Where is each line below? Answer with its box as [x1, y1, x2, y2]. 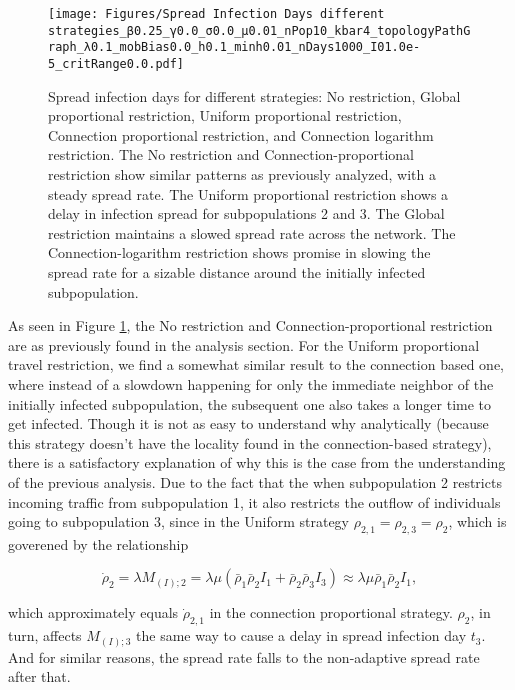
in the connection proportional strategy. [209, 602, 453, 623]
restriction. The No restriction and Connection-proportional [48, 144, 414, 165]
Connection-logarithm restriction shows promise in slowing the [48, 242, 431, 263]
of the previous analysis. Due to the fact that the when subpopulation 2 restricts [8, 471, 502, 492]
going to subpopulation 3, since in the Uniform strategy [8, 511, 350, 532]
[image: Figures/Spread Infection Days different [48, 7, 385, 21]
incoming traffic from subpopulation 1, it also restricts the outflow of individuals [8, 491, 501, 512]
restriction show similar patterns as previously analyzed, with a [48, 164, 436, 184]
